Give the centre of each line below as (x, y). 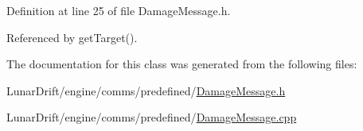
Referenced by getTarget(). (72, 37)
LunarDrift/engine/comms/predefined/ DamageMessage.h (146, 90)
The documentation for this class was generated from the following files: (182, 64)
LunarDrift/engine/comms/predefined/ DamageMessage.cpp (152, 117)
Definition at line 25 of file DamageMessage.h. (119, 10)
